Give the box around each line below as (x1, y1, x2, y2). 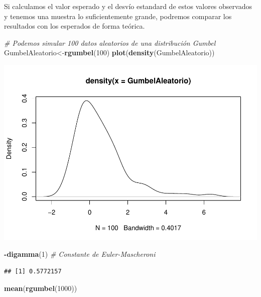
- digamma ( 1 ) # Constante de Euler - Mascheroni (4, 249, 156, 259)
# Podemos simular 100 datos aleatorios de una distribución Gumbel (4, 37, 216, 48)
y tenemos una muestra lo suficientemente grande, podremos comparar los (4, 11, 232, 21)
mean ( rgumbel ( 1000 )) (4, 282, 77, 293)
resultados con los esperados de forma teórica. (4, 21, 145, 31)
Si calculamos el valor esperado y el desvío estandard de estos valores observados (4, 1, 252, 11)
